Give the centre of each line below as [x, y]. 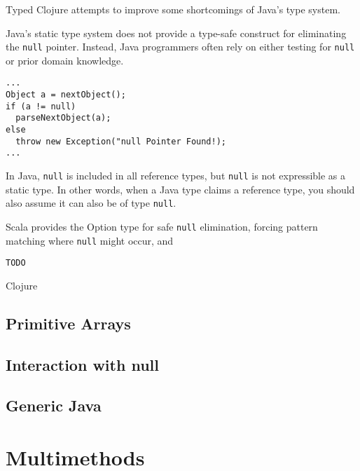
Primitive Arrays [68, 323]
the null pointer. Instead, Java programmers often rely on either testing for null [180, 47]
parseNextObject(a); [63, 118]
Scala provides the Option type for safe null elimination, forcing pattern [162, 226]
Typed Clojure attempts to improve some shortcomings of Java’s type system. [173, 9]
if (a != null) [41, 106]
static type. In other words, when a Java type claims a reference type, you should [180, 189]
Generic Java [54, 405]
